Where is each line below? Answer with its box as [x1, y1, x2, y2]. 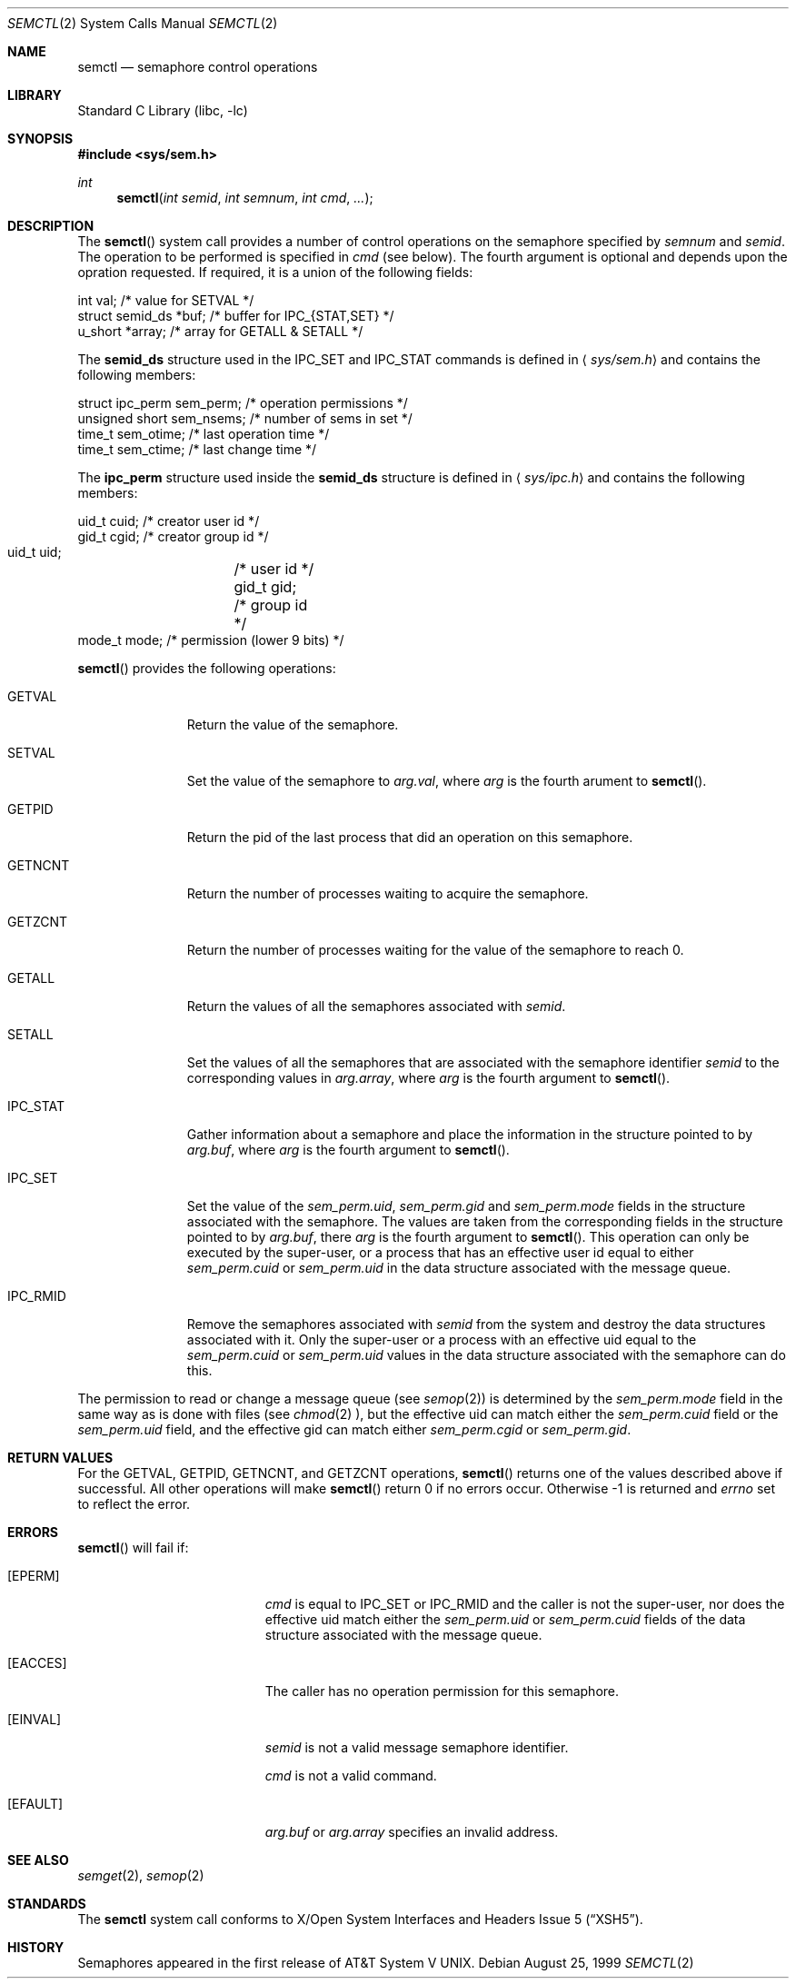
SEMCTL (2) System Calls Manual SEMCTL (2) [7, 15, 278, 31]
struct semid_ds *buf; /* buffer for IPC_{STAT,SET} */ [77, 308, 394, 323]
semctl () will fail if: [77, 1540, 189, 1555]
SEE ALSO [7, 1852, 69, 1868]
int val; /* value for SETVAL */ [77, 293, 254, 308]
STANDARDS [7, 1896, 86, 1911]
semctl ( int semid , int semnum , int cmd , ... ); [116, 190, 373, 205]
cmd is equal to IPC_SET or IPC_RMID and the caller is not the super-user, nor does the [264, 1596, 785, 1612]
